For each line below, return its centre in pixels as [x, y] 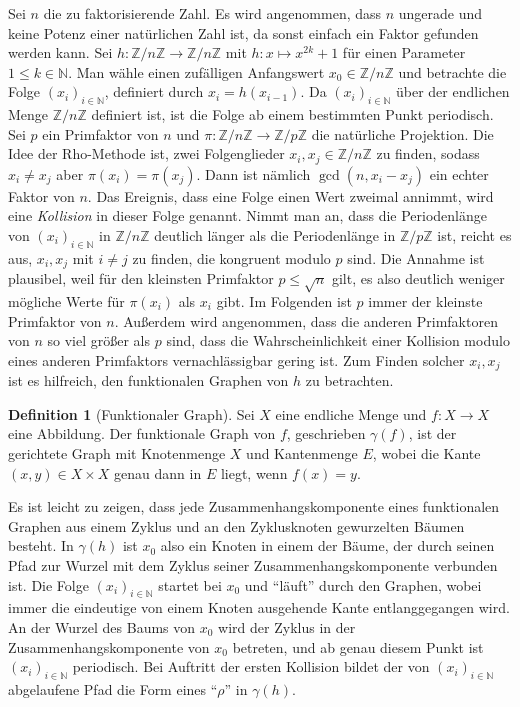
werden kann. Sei [60, 52]
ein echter [459, 173]
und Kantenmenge [302, 453]
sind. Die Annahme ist [416, 257]
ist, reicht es [474, 235]
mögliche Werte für [66, 301]
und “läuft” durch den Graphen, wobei [363, 584]
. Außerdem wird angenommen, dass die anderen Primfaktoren [306, 320]
